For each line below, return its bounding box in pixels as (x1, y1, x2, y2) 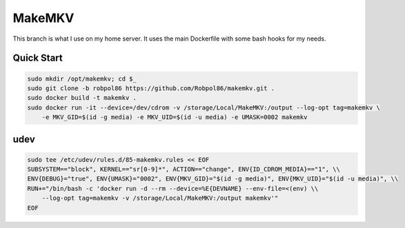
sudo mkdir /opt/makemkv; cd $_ (27, 74, 137, 83)
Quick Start (12, 52, 63, 64)
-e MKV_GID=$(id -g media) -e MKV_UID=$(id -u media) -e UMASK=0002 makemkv (41, 114, 308, 121)
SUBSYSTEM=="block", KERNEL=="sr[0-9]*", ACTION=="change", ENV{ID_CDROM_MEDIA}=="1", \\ (27, 165, 341, 174)
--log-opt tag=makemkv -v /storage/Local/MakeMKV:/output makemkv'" (41, 194, 279, 203)
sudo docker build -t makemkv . (27, 94, 137, 102)
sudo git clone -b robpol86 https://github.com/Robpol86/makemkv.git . (27, 84, 275, 92)
